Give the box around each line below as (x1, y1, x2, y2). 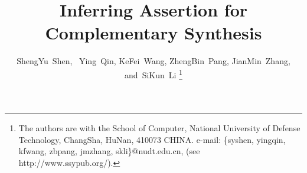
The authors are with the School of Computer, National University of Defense (18, 122, 301, 134)
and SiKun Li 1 (125, 66, 182, 81)
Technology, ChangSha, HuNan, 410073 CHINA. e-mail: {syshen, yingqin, (18, 133, 286, 145)
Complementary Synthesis (45, 21, 262, 45)
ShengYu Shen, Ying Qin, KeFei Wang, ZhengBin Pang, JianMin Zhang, (17, 55, 290, 67)
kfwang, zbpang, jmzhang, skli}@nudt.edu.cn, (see (18, 145, 200, 157)
